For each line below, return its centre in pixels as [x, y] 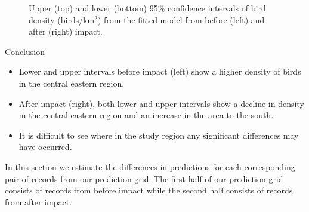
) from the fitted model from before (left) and [181, 19]
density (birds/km [62, 19]
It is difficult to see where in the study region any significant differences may [159, 135]
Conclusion [25, 51]
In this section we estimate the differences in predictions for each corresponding [150, 166]
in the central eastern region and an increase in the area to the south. [146, 115]
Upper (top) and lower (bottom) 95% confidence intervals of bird [147, 8]
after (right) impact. [66, 31]
